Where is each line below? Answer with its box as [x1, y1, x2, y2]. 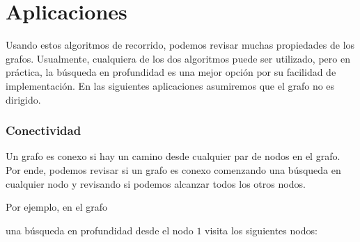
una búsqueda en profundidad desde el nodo [6, 223, 194, 237]
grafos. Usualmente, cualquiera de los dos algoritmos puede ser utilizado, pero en [6, 51, 350, 65]
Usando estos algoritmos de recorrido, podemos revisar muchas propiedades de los [6, 38, 355, 52]
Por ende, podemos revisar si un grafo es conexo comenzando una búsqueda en [6, 162, 341, 177]
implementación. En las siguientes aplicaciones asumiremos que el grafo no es [6, 78, 335, 92]
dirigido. [6, 92, 41, 106]
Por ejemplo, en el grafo [6, 200, 108, 214]
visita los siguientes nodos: [205, 223, 318, 237]
